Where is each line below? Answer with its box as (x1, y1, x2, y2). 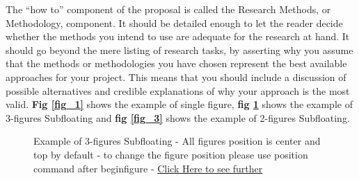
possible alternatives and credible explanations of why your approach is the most (6, 83, 350, 98)
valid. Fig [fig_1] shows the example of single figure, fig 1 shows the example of (6, 97, 353, 111)
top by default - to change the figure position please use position (33, 147, 308, 161)
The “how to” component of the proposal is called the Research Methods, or (6, 2, 331, 16)
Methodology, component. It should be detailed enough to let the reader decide (6, 15, 343, 30)
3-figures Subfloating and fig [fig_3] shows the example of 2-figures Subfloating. (6, 110, 350, 125)
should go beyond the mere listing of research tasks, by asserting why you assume (6, 42, 353, 57)
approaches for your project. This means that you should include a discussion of (6, 69, 346, 84)
